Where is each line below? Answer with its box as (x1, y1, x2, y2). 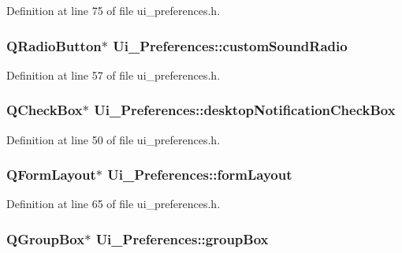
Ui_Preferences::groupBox (95, 229, 269, 248)
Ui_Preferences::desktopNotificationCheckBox (94, 100, 396, 120)
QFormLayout (6, 165, 96, 184)
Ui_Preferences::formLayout (107, 165, 292, 184)
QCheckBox (6, 100, 83, 120)
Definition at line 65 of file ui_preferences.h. (6, 195, 221, 212)
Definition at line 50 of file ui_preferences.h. (6, 131, 221, 147)
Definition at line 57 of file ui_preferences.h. (6, 66, 221, 83)
